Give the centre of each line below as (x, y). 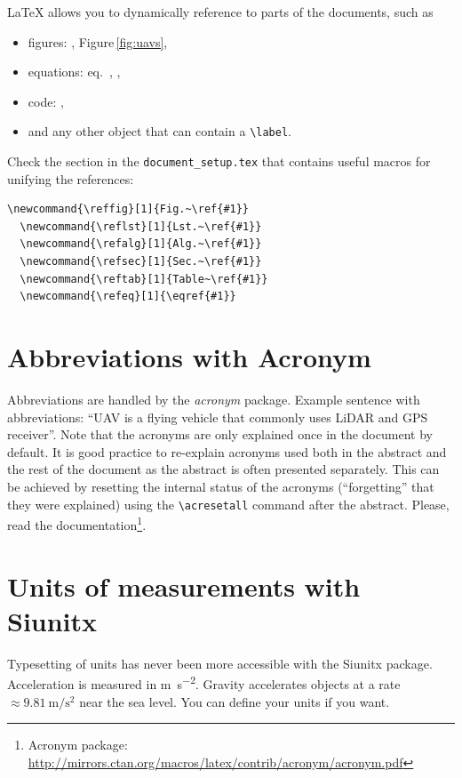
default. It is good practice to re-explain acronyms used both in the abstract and (227, 451)
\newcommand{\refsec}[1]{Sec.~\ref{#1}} (141, 262)
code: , (46, 101)
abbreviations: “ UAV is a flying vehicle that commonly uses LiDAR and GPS (218, 417)
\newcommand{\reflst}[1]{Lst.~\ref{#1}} (141, 226)
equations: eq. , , (74, 72)
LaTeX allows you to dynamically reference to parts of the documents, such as (220, 12)
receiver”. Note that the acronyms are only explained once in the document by (220, 434)
